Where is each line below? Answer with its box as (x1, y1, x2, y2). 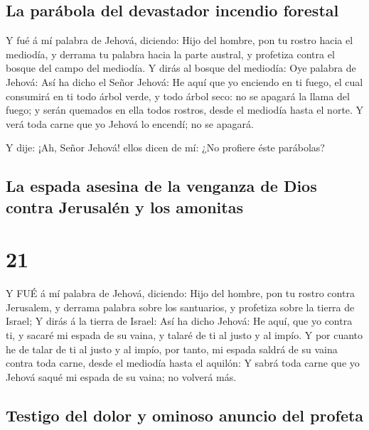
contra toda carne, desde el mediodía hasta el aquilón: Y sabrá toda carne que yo (6, 355, 360, 370)
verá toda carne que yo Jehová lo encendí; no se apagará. (6, 116, 254, 131)
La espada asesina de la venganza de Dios (6, 175, 317, 197)
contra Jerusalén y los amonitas (6, 195, 243, 217)
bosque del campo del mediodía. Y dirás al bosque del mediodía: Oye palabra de (6, 60, 356, 75)
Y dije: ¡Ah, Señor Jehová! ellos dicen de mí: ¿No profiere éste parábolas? (6, 140, 325, 155)
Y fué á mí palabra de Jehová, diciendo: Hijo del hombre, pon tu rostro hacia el (6, 33, 353, 48)
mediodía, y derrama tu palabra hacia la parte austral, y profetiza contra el (6, 46, 335, 61)
